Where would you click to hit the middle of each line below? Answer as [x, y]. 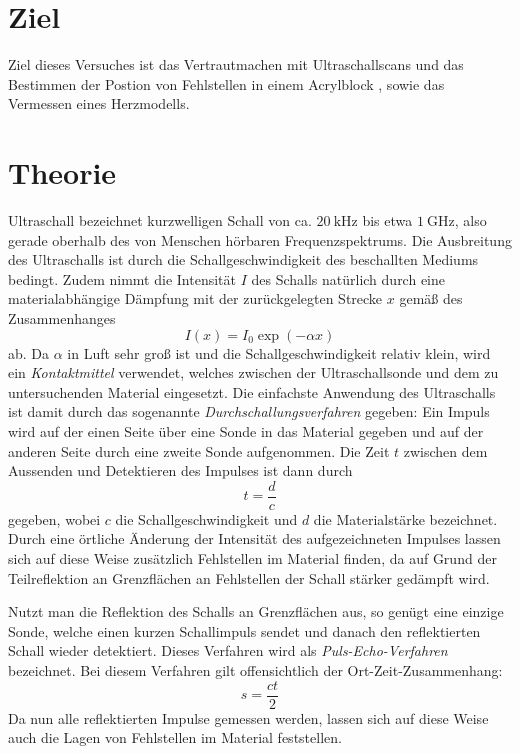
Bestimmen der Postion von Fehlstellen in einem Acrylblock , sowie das [226, 83]
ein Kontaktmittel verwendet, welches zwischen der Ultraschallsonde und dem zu [253, 372]
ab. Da [29, 352]
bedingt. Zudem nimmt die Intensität [122, 278]
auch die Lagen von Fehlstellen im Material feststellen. [175, 737]
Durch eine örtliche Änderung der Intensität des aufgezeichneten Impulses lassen [254, 538]
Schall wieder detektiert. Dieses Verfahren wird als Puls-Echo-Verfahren [228, 650]
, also [470, 220]
